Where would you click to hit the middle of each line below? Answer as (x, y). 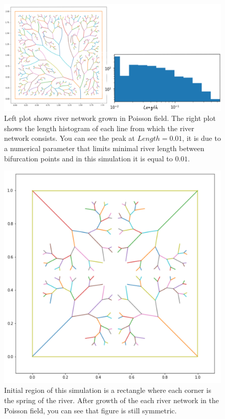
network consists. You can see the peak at (70, 138)
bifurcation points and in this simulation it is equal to (88, 158)
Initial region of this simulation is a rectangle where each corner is (108, 390)
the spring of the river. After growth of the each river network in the (111, 400)
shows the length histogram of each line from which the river (99, 128)
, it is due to (201, 138)
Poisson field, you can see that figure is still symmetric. (91, 410)
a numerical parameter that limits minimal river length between (104, 148)
